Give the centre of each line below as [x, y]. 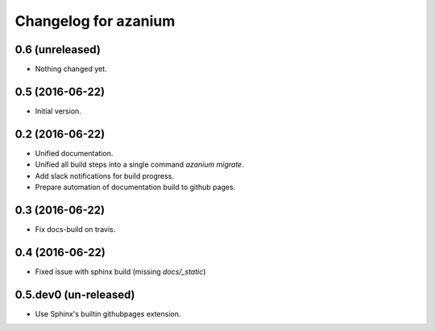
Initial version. [58, 111]
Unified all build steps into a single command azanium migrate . [140, 164]
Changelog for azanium [95, 21]
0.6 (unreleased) [58, 50]
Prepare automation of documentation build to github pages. [135, 187]
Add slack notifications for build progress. [105, 176]
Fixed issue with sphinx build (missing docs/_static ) [120, 271]
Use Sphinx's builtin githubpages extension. [108, 313]
